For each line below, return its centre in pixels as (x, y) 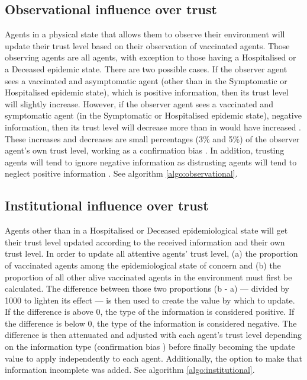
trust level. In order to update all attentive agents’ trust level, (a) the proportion (151, 253)
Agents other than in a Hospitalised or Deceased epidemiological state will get (146, 230)
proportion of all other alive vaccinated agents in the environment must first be (148, 277)
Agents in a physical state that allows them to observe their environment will (145, 34)
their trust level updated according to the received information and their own (145, 242)
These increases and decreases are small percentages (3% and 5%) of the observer (152, 138)
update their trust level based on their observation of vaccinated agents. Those (147, 45)
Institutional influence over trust (107, 205)
